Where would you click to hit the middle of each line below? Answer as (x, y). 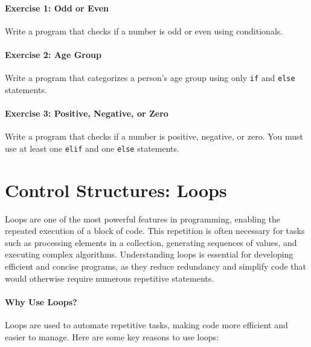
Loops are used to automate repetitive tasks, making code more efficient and (146, 324)
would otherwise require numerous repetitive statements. (110, 278)
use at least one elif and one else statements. (92, 148)
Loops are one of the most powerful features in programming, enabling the (143, 219)
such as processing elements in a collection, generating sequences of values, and (151, 242)
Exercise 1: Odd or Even (57, 8)
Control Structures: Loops (116, 190)
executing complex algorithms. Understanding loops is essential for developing (149, 254)
